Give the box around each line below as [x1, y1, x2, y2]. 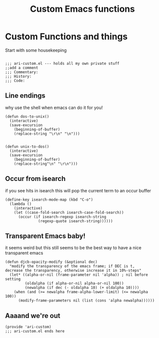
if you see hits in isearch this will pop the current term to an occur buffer [5, 187, 151, 193]
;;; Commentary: [5, 70, 38, 75]
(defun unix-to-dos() [5, 144, 50, 149]
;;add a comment [5, 65, 38, 70]
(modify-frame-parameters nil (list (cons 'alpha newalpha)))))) [18, 298, 155, 303]
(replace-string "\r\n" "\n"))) [14, 131, 80, 136]
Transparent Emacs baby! [5, 232, 86, 240]
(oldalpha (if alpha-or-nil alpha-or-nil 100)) [25, 281, 124, 286]
